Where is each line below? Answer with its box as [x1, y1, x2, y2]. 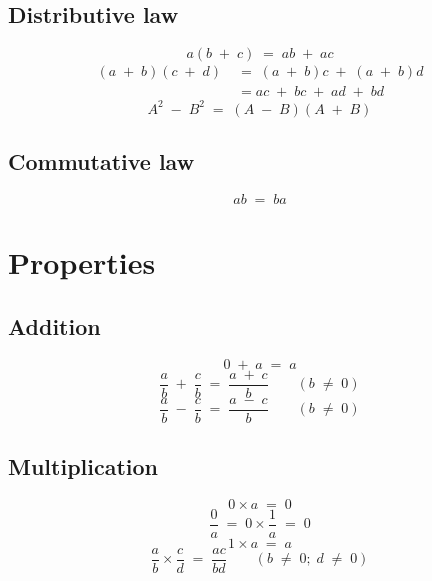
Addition [8, 310, 101, 341]
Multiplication [8, 451, 159, 482]
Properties [8, 242, 156, 283]
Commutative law [8, 146, 195, 177]
